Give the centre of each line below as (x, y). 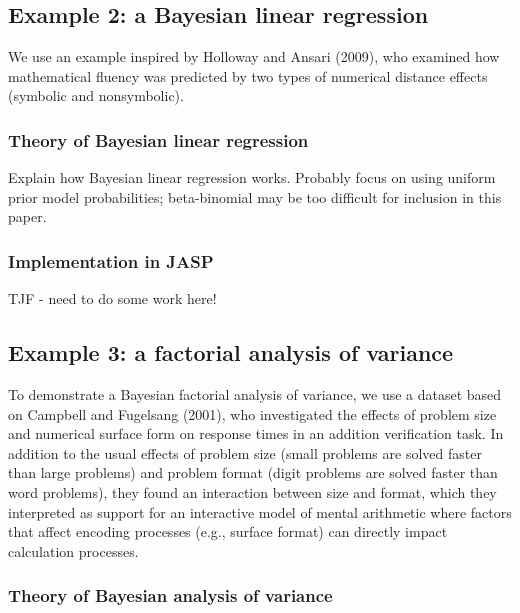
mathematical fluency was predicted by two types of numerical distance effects (248, 75)
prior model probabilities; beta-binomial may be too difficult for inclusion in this (255, 196)
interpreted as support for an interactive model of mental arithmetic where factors (260, 511)
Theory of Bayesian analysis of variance (170, 595)
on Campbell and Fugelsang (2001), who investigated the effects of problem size (252, 413)
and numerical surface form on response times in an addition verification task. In (256, 433)
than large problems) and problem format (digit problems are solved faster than (253, 472)
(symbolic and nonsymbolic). (96, 95)
